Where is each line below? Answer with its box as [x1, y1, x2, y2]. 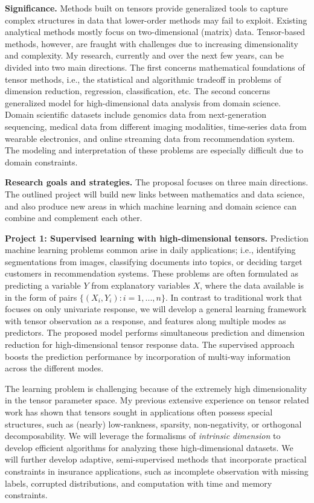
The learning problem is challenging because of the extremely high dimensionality [5, 382, 307, 394]
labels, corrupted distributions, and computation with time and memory [5, 476, 272, 489]
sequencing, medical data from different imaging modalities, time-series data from [5, 120, 307, 132]
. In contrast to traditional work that [165, 290, 303, 303]
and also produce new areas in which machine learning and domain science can [5, 199, 296, 212]
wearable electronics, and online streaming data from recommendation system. [5, 132, 295, 144]
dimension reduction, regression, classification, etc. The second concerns [5, 85, 271, 97]
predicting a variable [5, 279, 81, 292]
